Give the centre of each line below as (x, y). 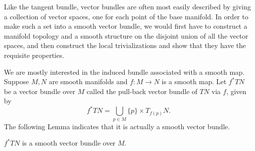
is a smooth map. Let (194, 81)
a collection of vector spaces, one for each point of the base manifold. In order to (126, 16)
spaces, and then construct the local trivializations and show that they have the (125, 45)
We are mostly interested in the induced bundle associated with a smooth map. (124, 72)
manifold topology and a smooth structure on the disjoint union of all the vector (126, 35)
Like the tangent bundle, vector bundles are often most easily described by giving (127, 6)
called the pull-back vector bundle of (142, 91)
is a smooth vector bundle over (69, 143)
